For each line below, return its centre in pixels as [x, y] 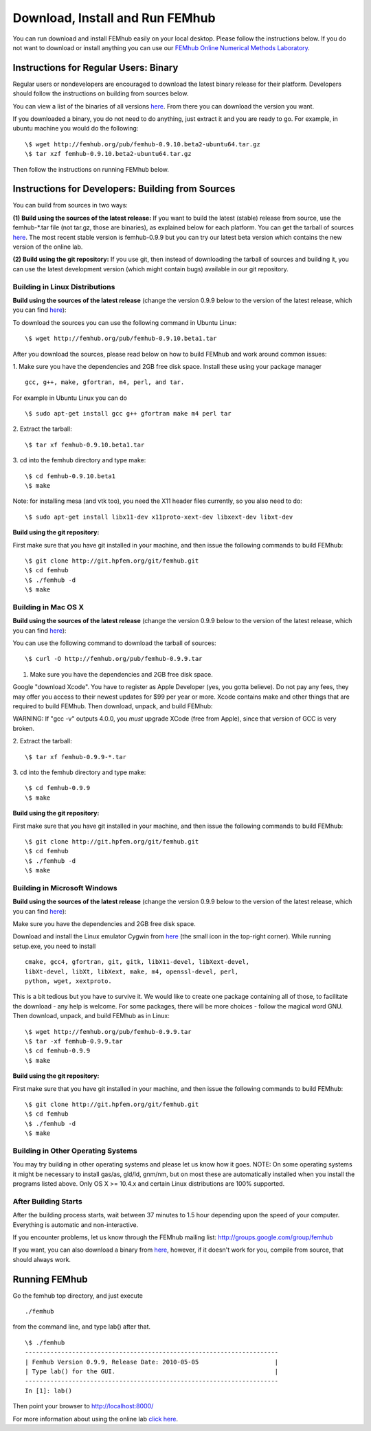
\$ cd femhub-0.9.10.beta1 [70, 476]
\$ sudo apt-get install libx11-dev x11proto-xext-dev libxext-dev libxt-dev [159, 517]
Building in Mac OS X [48, 607]
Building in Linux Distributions [64, 286]
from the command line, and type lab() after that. [82, 1327]
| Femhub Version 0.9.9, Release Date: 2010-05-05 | [152, 1362]
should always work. [42, 1259]
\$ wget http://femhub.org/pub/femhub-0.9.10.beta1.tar [121, 339]
